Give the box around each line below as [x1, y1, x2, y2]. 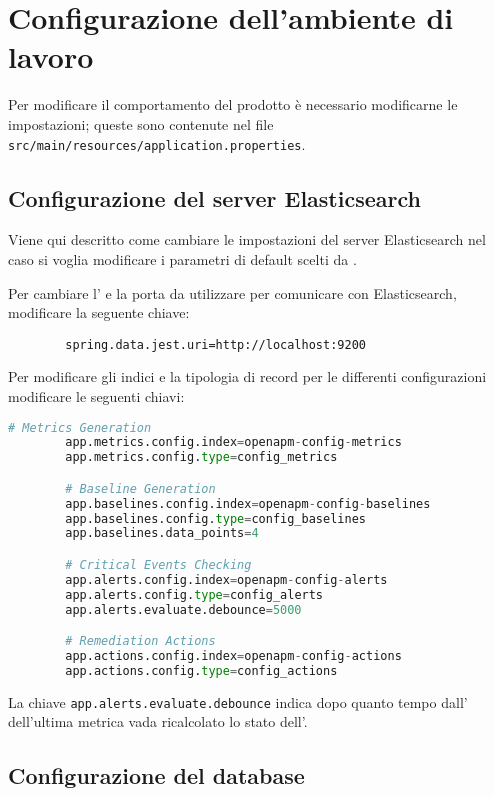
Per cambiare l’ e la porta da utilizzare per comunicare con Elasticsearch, [8, 282, 457, 303]
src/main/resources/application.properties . [8, 133, 306, 154]
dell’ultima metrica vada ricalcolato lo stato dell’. [8, 711, 308, 732]
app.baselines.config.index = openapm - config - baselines [65, 496, 431, 511]
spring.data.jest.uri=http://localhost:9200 [65, 337, 366, 352]
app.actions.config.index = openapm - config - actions [65, 649, 402, 664]
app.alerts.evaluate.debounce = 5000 [65, 602, 302, 617]
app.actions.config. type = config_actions [65, 663, 338, 678]
